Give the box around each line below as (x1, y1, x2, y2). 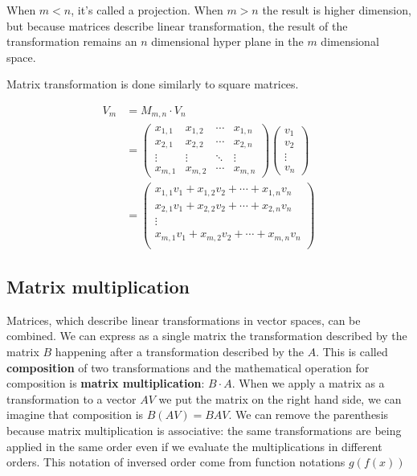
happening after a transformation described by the (55, 343, 304, 360)
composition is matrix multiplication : (6, 375, 205, 392)
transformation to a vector (6, 390, 137, 407)
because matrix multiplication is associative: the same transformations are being (6, 422, 402, 439)
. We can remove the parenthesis (228, 406, 389, 423)
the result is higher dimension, (262, 2, 411, 18)
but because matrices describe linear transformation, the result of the (6, 17, 348, 34)
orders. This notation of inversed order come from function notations (6, 453, 345, 470)
